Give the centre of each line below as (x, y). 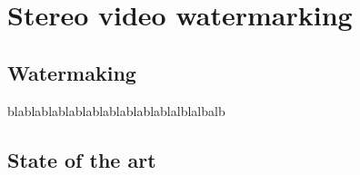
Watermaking (72, 72)
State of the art (82, 159)
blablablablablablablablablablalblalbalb (116, 110)
